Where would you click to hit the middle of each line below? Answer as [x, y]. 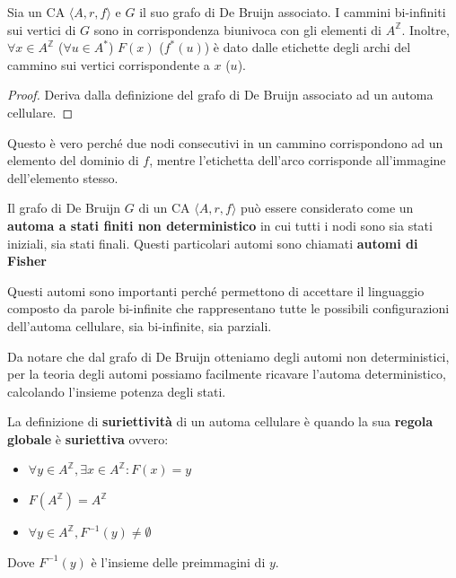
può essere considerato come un [327, 208]
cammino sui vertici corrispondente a [109, 64]
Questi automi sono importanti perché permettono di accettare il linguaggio [216, 290]
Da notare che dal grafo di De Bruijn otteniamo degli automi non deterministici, [228, 356]
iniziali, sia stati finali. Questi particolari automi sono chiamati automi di [213, 243]
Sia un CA [36, 12]
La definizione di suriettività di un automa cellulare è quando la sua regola [220, 421]
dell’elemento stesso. [63, 177]
